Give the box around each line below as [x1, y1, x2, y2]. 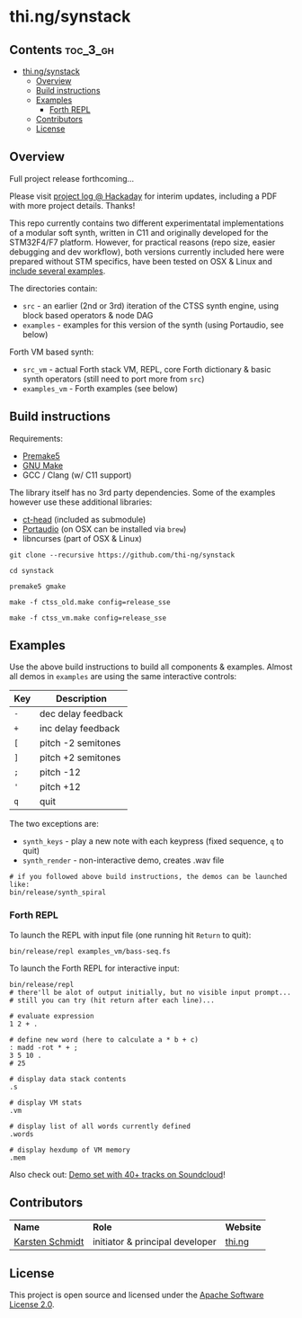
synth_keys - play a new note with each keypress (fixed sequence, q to [22, 836, 284, 847]
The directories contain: [9, 282, 98, 293]
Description [55, 693, 108, 705]
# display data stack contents [9, 1074, 127, 1083]
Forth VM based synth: [9, 346, 94, 357]
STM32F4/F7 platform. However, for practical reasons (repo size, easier [9, 237, 276, 247]
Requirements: [9, 433, 63, 444]
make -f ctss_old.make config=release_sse [9, 597, 171, 606]
